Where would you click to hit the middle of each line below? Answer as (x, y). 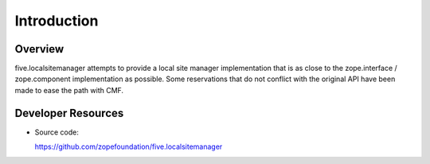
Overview (39, 49)
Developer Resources (69, 113)
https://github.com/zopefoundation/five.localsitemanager (129, 146)
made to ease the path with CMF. (69, 90)
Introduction (57, 21)
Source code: (57, 132)
